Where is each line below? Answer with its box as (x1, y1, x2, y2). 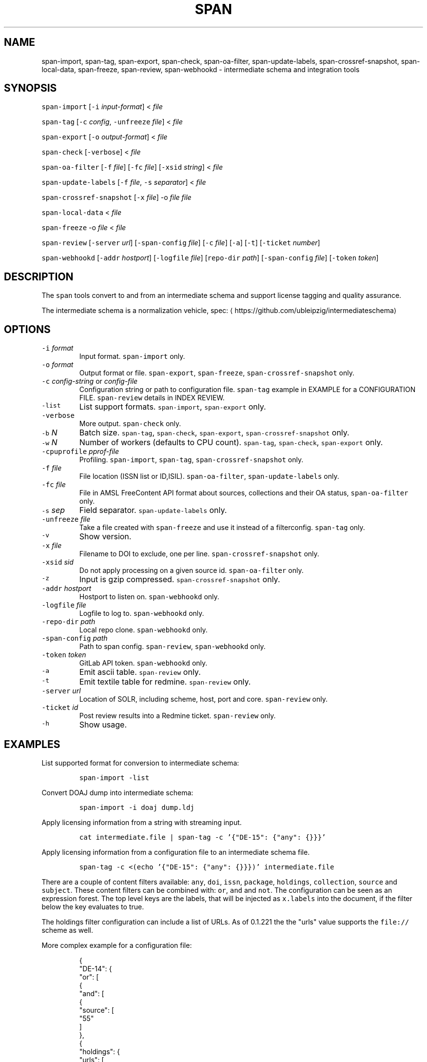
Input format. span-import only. (79, 352, 185, 361)
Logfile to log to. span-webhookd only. (79, 609, 204, 618)
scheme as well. (41, 925, 93, 934)
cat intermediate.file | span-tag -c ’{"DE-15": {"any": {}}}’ (79, 833, 326, 841)
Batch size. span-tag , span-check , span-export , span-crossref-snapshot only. (79, 428, 349, 438)
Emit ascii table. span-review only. (79, 667, 201, 677)
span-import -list (79, 773, 150, 782)
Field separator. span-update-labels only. (79, 505, 227, 515)
